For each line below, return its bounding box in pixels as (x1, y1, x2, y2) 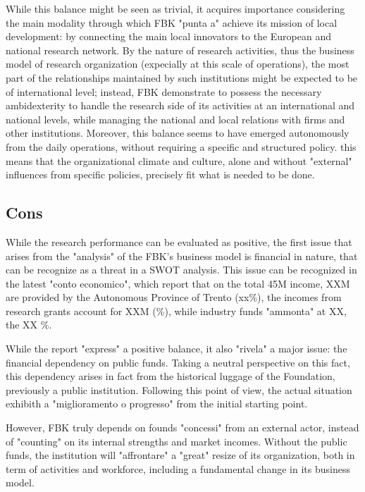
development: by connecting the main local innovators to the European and (6, 29, 331, 44)
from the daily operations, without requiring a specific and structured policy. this (6, 139, 357, 154)
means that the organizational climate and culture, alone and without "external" (6, 153, 352, 168)
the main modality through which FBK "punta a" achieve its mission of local (6, 15, 338, 30)
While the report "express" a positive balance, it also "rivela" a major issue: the (6, 341, 347, 356)
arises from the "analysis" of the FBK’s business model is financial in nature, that (6, 248, 358, 263)
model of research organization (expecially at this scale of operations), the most (6, 56, 349, 71)
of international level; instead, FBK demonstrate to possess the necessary (6, 84, 322, 99)
